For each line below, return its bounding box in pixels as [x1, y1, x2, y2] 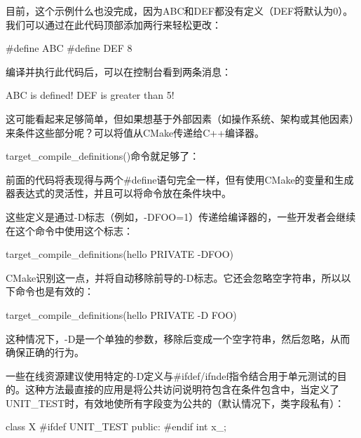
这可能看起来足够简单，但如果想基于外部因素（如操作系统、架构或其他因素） [6, 111, 359, 125]
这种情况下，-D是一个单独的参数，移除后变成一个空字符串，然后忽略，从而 [6, 331, 350, 345]
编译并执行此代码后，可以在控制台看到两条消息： [6, 64, 231, 78]
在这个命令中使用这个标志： [6, 223, 133, 238]
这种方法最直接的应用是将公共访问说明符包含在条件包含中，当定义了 [25, 382, 339, 397]
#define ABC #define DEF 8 [6, 41, 132, 55]
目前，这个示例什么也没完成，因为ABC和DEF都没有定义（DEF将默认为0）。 [6, 4, 353, 18]
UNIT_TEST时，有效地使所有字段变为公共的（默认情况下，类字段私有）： [6, 395, 345, 410]
